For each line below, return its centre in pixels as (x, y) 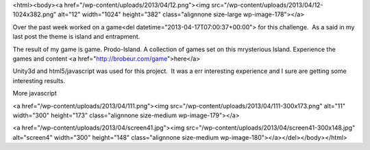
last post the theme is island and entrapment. (76, 37)
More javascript (35, 93)
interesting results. (39, 80)
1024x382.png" (35, 14)
